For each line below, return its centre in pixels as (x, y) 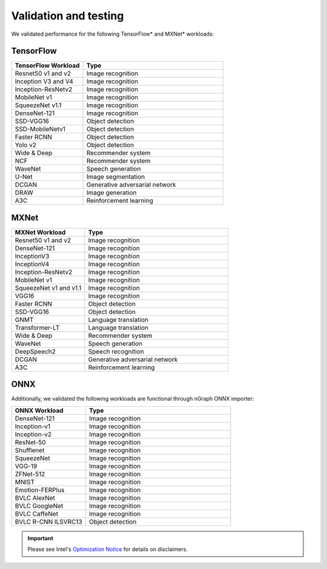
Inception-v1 (33, 426)
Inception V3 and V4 (44, 82)
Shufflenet (30, 450)
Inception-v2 (33, 434)
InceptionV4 (32, 264)
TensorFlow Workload (47, 65)
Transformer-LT (37, 327)
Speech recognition (116, 351)
